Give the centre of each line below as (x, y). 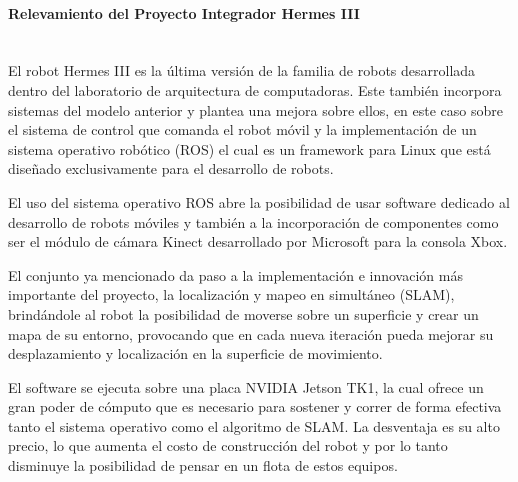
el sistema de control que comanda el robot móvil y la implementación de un (242, 129)
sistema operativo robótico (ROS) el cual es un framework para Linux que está (249, 148)
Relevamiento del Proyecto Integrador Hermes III (184, 12)
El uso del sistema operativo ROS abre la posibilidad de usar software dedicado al (259, 201)
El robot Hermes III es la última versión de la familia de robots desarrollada (242, 70)
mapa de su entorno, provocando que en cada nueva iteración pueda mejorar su (251, 333)
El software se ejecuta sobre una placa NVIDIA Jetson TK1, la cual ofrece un (246, 386)
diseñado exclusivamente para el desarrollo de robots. (171, 168)
